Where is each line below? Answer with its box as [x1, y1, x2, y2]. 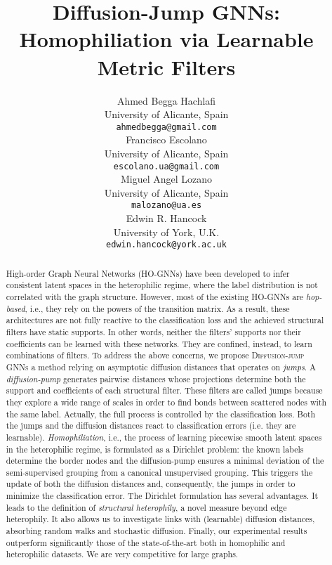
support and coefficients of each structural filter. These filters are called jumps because [6, 384, 323, 396]
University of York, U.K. [113, 224, 220, 239]
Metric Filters [97, 52, 236, 81]
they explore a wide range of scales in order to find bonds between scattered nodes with [6, 396, 327, 408]
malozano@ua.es [131, 200, 202, 211]
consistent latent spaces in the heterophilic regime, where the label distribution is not [6, 279, 318, 291]
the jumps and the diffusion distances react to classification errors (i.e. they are [6, 420, 296, 431]
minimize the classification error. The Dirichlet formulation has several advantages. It [6, 490, 319, 502]
